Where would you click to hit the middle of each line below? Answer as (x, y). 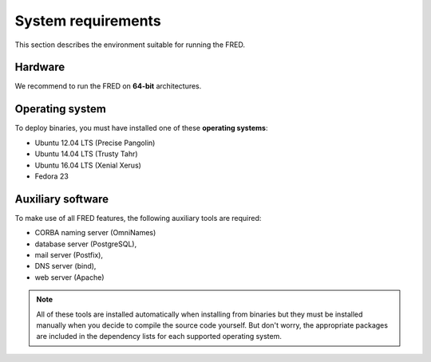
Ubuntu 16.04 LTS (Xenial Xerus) (88, 165)
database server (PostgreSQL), (86, 244)
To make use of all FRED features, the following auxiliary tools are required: (138, 218)
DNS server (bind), (65, 266)
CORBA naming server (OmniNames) (95, 233)
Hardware (40, 67)
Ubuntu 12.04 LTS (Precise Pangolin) (95, 143)
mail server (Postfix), (69, 255)
